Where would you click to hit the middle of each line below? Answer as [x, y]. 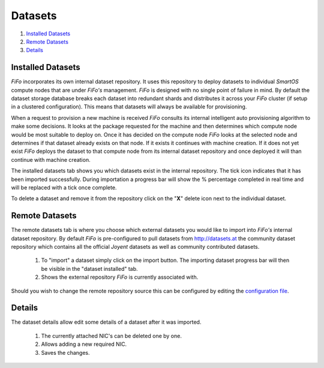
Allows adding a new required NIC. [84, 344]
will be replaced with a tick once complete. [64, 187]
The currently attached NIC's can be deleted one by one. [112, 336]
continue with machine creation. [51, 159]
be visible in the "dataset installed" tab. [89, 269]
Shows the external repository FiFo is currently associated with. [120, 277]
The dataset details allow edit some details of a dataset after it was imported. [106, 322]
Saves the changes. [65, 352]
